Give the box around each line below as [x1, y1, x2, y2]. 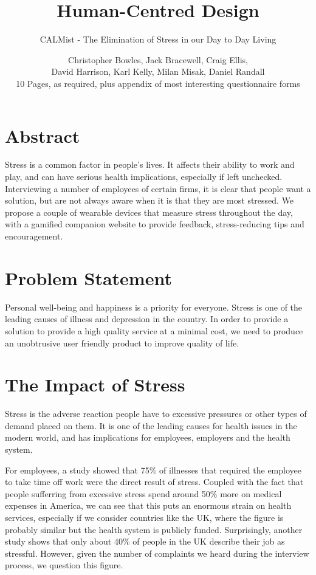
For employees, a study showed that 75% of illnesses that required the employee [5, 463, 301, 476]
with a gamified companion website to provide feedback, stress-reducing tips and [5, 218, 304, 230]
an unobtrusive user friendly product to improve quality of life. [5, 336, 239, 349]
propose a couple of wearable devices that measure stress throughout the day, [5, 205, 293, 218]
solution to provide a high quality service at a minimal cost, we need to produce [5, 324, 303, 337]
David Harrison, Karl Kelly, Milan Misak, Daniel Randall [51, 65, 265, 78]
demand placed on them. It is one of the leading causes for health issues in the [5, 419, 297, 432]
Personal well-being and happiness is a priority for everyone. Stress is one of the [5, 300, 303, 313]
